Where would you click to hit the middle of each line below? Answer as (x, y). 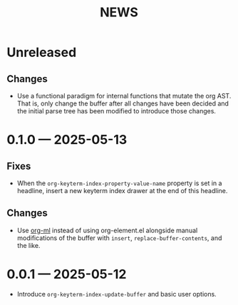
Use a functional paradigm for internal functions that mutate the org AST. (124, 96)
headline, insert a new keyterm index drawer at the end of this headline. (122, 191)
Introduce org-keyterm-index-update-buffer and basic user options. (117, 294)
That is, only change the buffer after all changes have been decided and (123, 103)
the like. (29, 245)
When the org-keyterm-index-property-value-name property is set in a (119, 183)
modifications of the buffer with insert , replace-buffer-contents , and (119, 238)
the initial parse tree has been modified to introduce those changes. (117, 111)
